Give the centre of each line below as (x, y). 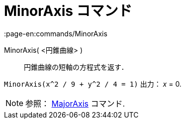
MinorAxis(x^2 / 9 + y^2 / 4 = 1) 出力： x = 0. (93, 84)
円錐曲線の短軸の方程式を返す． (76, 67)
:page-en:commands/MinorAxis (56, 33)
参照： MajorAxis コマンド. (75, 103)
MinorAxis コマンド (68, 11)
